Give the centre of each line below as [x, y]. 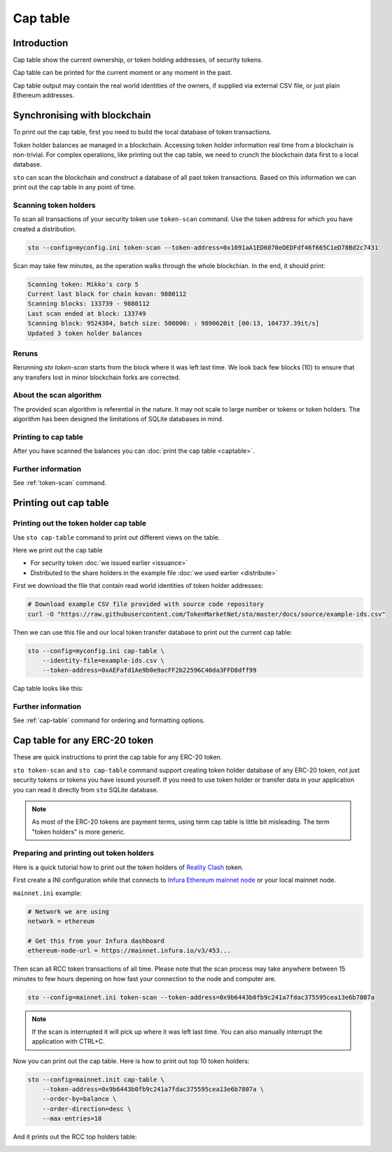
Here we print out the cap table [58, 550]
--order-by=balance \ [79, 1099]
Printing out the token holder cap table [80, 524]
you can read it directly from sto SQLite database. [86, 789]
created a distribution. [45, 229]
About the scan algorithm [57, 395]
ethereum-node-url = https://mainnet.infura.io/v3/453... [129, 951]
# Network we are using [69, 911]
